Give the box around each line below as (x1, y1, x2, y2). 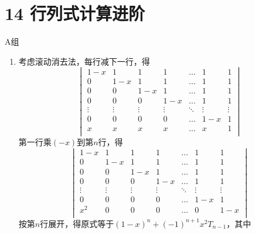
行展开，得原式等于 (40, 217, 114, 229)
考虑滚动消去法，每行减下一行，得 (18, 55, 150, 67)
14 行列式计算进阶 (5, 1, 145, 25)
